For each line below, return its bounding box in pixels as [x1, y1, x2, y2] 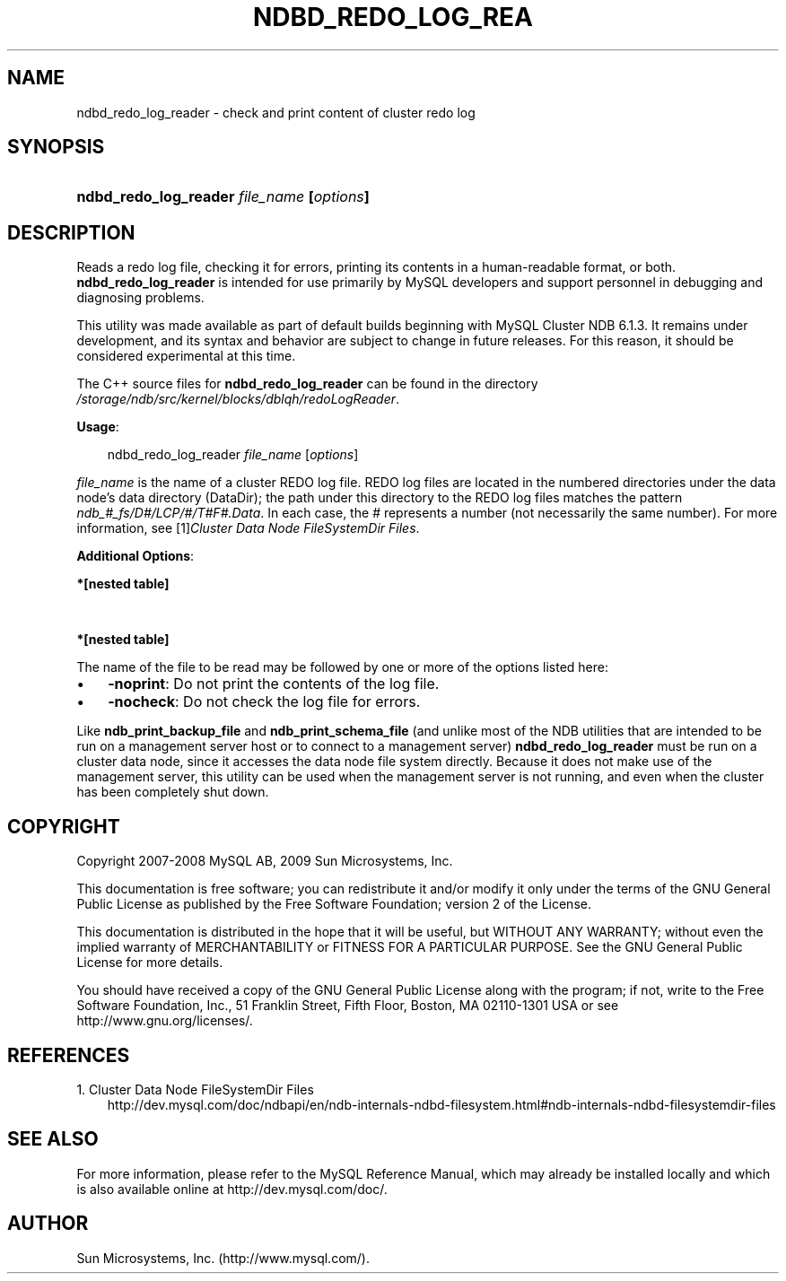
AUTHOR [7, 1212, 89, 1235]
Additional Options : [76, 548, 195, 564]
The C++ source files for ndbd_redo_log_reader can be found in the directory [76, 376, 538, 392]
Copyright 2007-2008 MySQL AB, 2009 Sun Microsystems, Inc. [76, 853, 453, 869]
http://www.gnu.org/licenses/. [76, 1013, 253, 1029]
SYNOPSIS [7, 135, 105, 159]
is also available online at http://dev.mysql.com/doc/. [76, 1181, 388, 1197]
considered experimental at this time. [76, 348, 296, 364]
